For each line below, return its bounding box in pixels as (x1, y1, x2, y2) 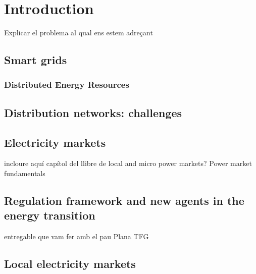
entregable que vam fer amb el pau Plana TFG (4, 231, 149, 242)
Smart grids (4, 52, 67, 68)
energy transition (4, 207, 95, 223)
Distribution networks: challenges (4, 104, 182, 120)
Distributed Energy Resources (4, 78, 129, 91)
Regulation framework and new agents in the (4, 192, 244, 208)
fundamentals (4, 168, 45, 178)
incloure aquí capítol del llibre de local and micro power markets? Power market (4, 158, 252, 169)
